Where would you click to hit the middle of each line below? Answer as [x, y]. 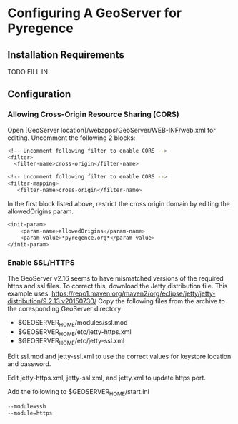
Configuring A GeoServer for [95, 13]
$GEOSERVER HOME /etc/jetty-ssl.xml [71, 342]
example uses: [29, 293]
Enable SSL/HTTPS [41, 263]
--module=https [30, 413]
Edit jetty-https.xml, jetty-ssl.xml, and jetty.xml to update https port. [106, 378]
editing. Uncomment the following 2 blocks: [71, 138]
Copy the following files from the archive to [162, 301]
